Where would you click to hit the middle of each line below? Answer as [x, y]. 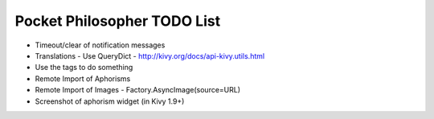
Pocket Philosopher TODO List [118, 21]
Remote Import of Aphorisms [83, 78]
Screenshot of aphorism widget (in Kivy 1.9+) [110, 101]
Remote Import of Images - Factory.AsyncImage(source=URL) [138, 90]
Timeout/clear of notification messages [100, 45]
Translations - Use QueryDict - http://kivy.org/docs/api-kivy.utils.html [150, 55]
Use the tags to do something [84, 68]
